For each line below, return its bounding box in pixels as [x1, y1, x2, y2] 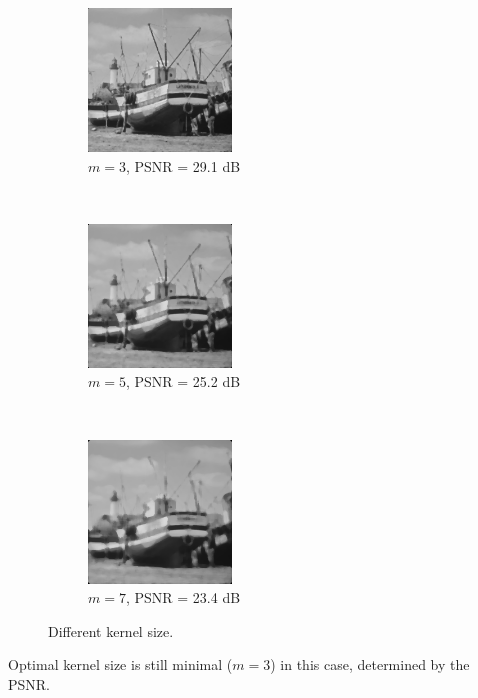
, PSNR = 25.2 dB [125, 371, 241, 392]
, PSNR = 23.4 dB [125, 587, 241, 608]
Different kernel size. [48, 620, 174, 641]
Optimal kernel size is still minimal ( [8, 654, 233, 675]
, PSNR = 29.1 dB [125, 155, 241, 176]
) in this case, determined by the [270, 654, 470, 675]
